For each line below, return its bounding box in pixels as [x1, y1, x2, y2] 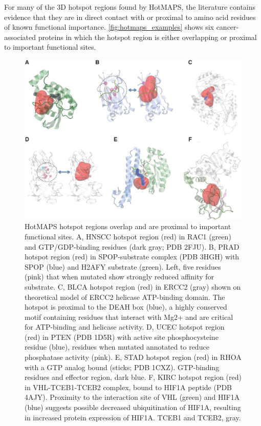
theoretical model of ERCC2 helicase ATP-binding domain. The [25, 291, 225, 302]
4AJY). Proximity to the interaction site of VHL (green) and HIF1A [25, 392, 240, 402]
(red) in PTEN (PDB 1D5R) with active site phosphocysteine [25, 331, 219, 342]
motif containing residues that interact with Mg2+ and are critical [25, 311, 233, 322]
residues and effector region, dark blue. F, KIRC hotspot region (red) [25, 372, 242, 382]
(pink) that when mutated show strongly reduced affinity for [25, 271, 214, 282]
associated [4, 31, 36, 42]
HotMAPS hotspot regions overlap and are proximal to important [25, 221, 231, 232]
